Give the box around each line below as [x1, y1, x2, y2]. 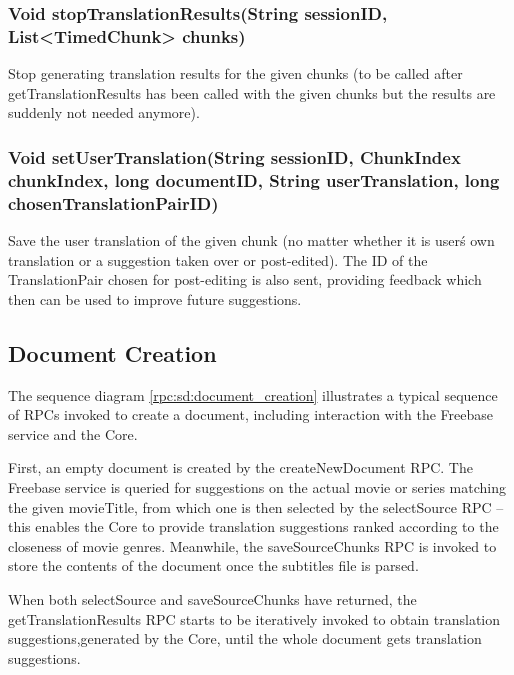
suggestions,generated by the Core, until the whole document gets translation [8, 628, 482, 649]
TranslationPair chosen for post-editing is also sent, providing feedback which [8, 269, 482, 290]
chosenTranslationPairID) [8, 190, 219, 215]
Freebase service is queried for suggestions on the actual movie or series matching [8, 476, 506, 497]
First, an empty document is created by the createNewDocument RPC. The [8, 457, 473, 478]
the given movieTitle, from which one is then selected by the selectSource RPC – [8, 496, 504, 517]
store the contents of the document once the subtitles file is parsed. [8, 555, 419, 576]
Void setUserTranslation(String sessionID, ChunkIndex [8, 144, 461, 169]
